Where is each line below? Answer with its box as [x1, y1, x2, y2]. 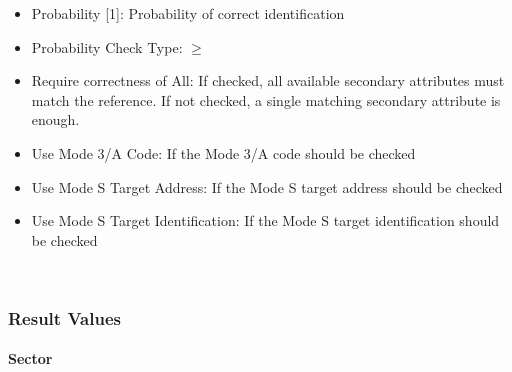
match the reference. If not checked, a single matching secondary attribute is [31, 89, 501, 110]
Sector [8, 348, 53, 369]
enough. [31, 109, 80, 130]
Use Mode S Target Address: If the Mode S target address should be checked [31, 176, 503, 197]
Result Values [8, 305, 121, 330]
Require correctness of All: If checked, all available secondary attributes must [31, 70, 505, 91]
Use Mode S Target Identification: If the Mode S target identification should [31, 210, 500, 231]
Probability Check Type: [31, 36, 183, 57]
